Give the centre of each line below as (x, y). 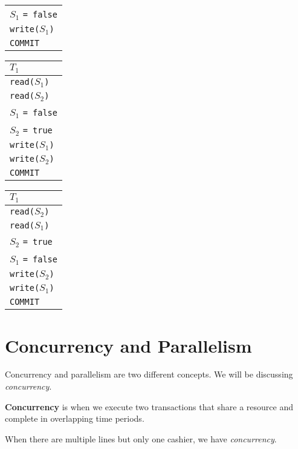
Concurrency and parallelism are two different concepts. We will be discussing (149, 374)
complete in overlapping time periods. (75, 418)
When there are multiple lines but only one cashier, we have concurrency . (141, 438)
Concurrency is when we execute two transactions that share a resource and (149, 406)
